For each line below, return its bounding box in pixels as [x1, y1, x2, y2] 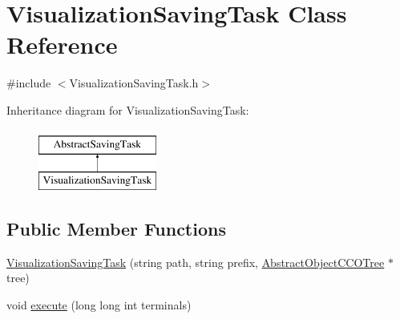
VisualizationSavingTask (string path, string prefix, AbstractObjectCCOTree [6, 253, 385, 270]
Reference [6, 28, 118, 61]
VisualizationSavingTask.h [69, 75, 199, 91]
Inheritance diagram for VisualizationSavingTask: [6, 101, 249, 118]
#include [6, 75, 51, 91]
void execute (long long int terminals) [6, 297, 192, 313]
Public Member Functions [6, 216, 226, 241]
